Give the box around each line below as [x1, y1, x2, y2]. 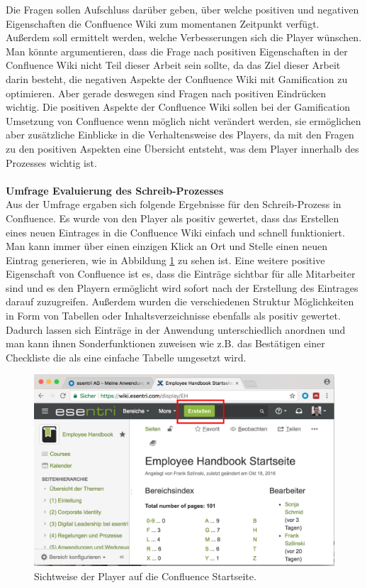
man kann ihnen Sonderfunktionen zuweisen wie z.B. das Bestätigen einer [6, 336, 325, 351]
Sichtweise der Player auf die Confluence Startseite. [34, 569, 256, 583]
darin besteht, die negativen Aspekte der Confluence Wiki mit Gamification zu [6, 71, 348, 86]
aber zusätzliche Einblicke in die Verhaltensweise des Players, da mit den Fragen [6, 127, 354, 142]
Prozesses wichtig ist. [6, 155, 97, 170]
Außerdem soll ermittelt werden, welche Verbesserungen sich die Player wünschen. [6, 30, 362, 45]
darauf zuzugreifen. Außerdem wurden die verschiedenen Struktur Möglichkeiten [6, 294, 354, 309]
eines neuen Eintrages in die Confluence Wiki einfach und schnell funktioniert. [6, 224, 345, 239]
